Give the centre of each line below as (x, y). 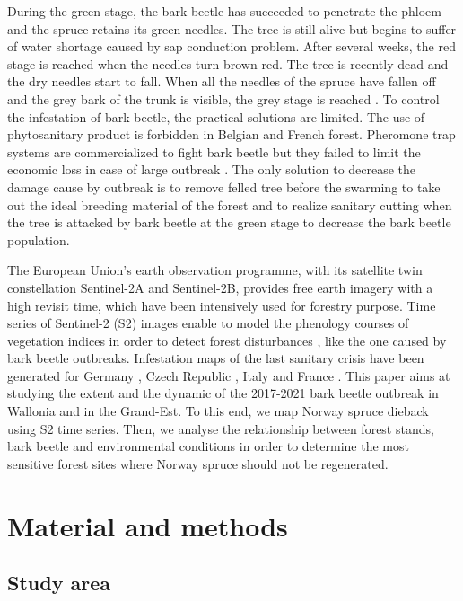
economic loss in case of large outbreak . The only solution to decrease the (212, 169)
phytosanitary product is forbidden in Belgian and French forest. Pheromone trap (231, 134)
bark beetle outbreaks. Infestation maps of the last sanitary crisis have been (216, 358)
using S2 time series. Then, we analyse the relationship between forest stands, (221, 428)
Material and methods (148, 525)
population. (39, 239)
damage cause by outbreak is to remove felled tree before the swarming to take (224, 186)
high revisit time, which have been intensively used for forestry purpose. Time (222, 305)
